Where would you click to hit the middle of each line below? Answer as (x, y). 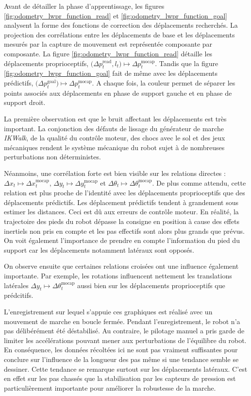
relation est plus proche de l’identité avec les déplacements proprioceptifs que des (125, 193)
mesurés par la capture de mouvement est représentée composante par (108, 44)
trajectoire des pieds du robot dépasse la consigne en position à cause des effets (122, 221)
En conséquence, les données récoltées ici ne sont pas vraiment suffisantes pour (121, 350)
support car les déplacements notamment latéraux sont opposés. (99, 250)
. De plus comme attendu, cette (199, 182)
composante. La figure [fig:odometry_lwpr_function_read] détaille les (108, 53)
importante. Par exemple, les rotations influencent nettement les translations (118, 276)
